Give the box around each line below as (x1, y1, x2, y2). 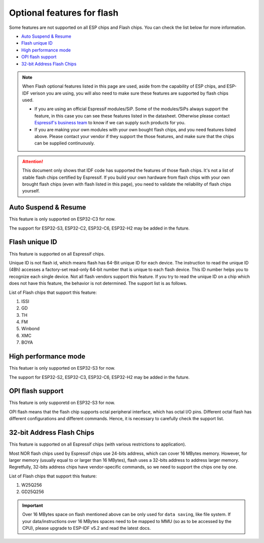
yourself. (22, 188, 40, 194)
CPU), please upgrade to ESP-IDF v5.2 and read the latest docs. (22, 525, 151, 531)
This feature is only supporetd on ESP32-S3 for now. (9, 400, 115, 406)
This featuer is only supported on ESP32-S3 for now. (9, 365, 116, 371)
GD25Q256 (21, 489, 44, 495)
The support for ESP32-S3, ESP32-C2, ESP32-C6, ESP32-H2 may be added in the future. (9, 225, 190, 231)
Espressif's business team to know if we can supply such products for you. (34, 120, 186, 126)
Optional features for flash (9, 7, 119, 18)
